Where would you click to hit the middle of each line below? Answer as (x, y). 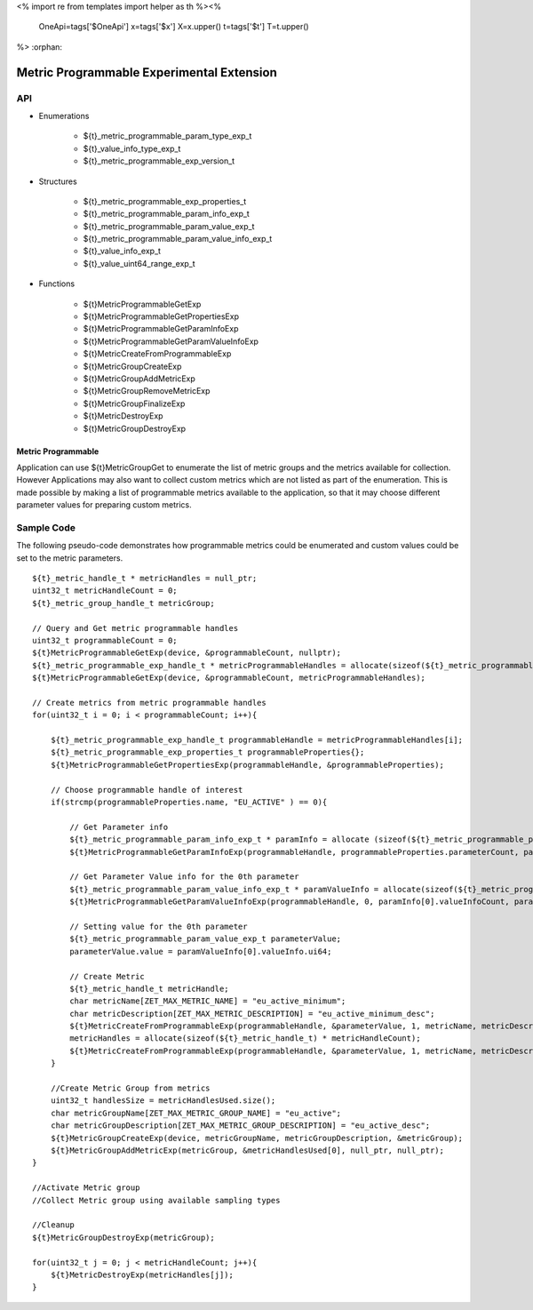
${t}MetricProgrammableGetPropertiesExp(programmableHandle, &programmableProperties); (247, 765)
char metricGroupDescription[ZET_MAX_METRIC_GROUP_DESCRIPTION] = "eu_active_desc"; (240, 1126)
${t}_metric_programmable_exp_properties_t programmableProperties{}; (207, 752)
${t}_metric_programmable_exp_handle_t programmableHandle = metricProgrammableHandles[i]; (257, 740)
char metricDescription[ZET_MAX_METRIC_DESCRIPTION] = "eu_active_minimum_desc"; (252, 1014)
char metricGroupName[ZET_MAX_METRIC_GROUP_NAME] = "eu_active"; (196, 1113)
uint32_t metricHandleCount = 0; (105, 591)
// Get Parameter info (119, 827)
